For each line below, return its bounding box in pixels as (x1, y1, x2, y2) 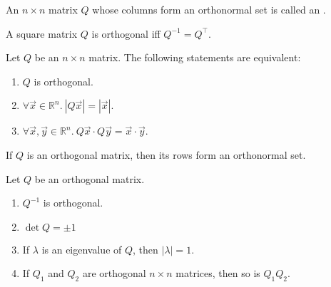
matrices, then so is (175, 266, 260, 281)
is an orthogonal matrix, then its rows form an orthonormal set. (26, 147, 306, 162)
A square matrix (6, 26, 78, 41)
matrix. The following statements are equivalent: (88, 50, 301, 65)
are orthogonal (82, 266, 146, 281)
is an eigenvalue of (41, 241, 122, 256)
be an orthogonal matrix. (34, 171, 145, 186)
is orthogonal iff (91, 26, 161, 41)
